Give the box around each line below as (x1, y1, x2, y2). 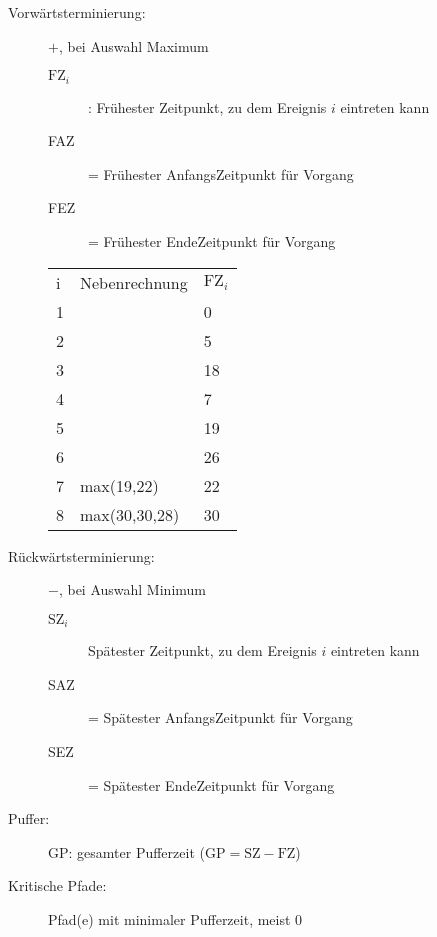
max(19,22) (80, 473, 159, 497)
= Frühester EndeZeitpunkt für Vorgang (88, 231, 336, 252)
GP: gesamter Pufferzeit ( (48, 841, 205, 862)
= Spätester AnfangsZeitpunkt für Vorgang (88, 707, 353, 728)
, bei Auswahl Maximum (58, 35, 209, 56)
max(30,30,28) (80, 502, 180, 526)
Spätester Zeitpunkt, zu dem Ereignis (88, 640, 317, 661)
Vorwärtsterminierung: (8, 2, 146, 22)
